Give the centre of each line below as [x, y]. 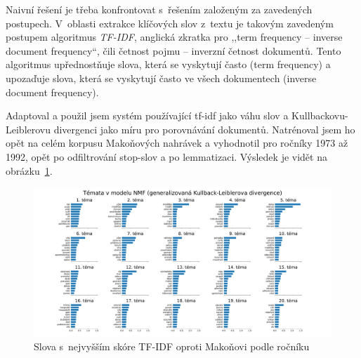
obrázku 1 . [29, 170]
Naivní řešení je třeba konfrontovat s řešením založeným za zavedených [159, 9]
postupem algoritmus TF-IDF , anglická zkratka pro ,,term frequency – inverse [174, 37]
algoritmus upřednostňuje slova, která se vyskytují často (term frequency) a [168, 64]
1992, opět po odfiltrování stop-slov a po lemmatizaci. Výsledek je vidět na [166, 156]
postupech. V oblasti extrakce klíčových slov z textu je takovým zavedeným [170, 23]
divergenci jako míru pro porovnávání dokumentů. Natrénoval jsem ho [204, 129]
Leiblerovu [28, 129]
